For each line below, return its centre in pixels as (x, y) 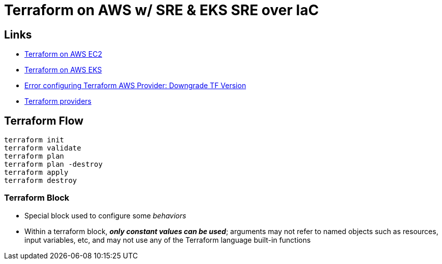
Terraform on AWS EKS (63, 70)
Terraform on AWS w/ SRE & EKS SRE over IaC (162, 10)
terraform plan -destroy (53, 164)
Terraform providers (58, 101)
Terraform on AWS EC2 (63, 54)
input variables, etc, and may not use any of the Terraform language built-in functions (168, 240)
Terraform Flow (44, 121)
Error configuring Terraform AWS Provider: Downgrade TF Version (135, 86)
